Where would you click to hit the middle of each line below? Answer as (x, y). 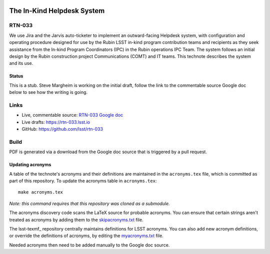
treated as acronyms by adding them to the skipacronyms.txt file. (76, 220)
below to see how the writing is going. (48, 92)
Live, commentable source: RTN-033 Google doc (72, 115)
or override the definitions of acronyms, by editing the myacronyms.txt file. (86, 236)
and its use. (21, 63)
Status (16, 76)
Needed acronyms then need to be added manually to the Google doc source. (89, 245)
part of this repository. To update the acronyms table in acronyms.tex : (83, 181)
